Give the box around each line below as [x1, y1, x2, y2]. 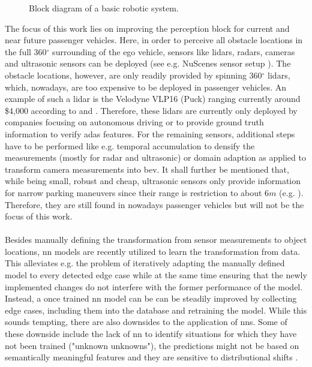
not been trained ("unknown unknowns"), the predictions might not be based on [5, 339, 299, 351]
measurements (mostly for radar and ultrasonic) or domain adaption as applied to [5, 151, 306, 164]
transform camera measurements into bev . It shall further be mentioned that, [5, 163, 289, 175]
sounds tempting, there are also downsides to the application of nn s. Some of [5, 315, 287, 328]
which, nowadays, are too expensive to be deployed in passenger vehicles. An [5, 80, 287, 93]
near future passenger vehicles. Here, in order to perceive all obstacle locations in [5, 34, 303, 46]
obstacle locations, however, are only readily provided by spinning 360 [5, 68, 262, 81]
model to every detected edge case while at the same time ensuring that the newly [5, 269, 307, 281]
